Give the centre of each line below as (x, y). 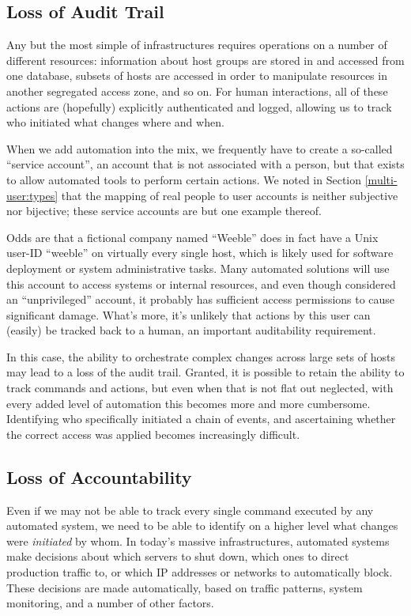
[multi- (381, 179)
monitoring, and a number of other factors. (110, 603)
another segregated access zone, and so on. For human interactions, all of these (197, 91)
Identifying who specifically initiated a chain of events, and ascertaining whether (201, 419)
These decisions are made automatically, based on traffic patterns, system (185, 587)
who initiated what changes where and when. (115, 122)
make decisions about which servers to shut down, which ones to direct (178, 556)
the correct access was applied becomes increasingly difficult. (153, 434)
